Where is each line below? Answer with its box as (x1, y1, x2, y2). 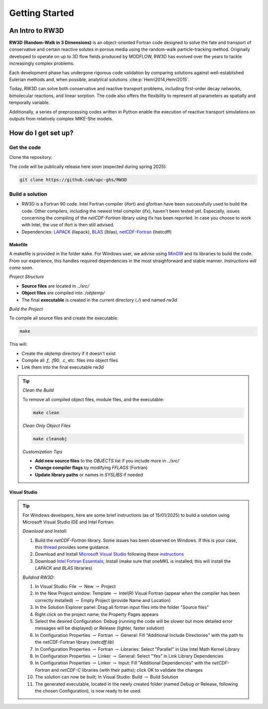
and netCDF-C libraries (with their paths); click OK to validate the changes (51, 667, 203, 673)
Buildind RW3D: (22, 574, 55, 580)
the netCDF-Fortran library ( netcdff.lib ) (35, 639, 114, 645)
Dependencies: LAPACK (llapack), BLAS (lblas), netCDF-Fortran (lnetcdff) (21, 229, 172, 235)
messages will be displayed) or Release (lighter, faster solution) (35, 625, 165, 631)
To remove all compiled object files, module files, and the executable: (22, 396, 164, 403)
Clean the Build (22, 387, 54, 393)
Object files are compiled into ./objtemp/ (21, 290, 105, 296)
